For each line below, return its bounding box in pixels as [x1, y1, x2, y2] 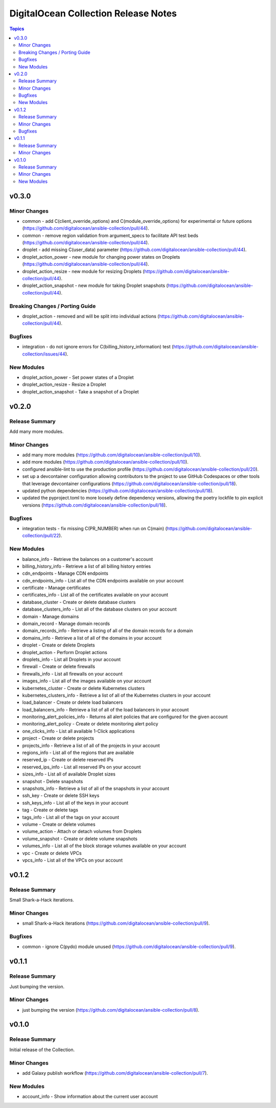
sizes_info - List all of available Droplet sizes [22, 771, 116, 777]
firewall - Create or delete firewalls [22, 663, 96, 670]
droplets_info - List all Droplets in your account [22, 656, 121, 662]
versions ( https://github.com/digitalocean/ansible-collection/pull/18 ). [22, 502, 167, 508]
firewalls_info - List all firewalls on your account [22, 671, 123, 677]
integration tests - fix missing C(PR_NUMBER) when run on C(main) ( [22, 525, 167, 531]
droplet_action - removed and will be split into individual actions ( [22, 313, 159, 319]
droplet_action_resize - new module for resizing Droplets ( [22, 268, 145, 274]
